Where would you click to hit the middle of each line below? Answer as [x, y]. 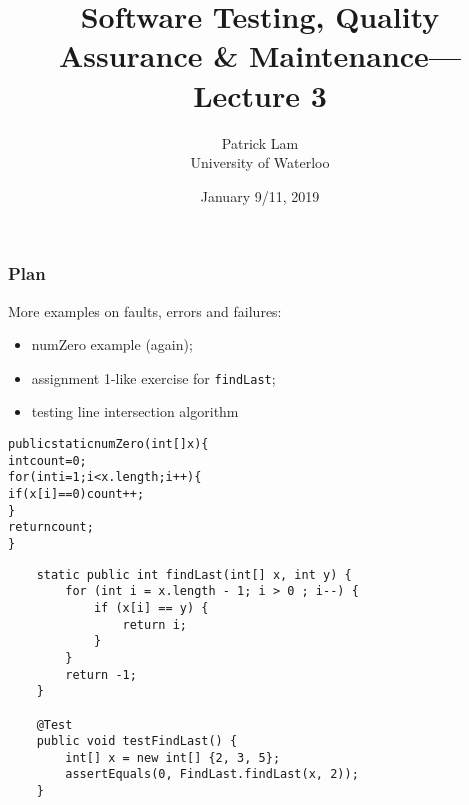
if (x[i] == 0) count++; [76, 493]
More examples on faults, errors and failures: [145, 310]
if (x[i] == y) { [151, 607]
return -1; [101, 674]
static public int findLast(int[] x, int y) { [194, 574]
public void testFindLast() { [137, 741]
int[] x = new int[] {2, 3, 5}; [173, 757]
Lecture [247, 94]
